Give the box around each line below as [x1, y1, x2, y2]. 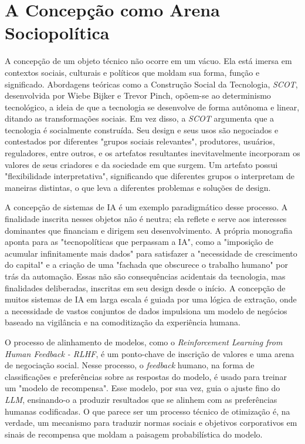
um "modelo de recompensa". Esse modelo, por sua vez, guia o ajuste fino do [5, 382, 280, 394]
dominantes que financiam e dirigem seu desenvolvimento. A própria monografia [5, 224, 293, 236]
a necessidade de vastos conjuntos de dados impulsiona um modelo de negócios [5, 304, 287, 317]
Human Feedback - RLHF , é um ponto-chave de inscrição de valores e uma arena [5, 347, 294, 359]
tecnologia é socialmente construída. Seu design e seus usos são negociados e [5, 123, 279, 136]
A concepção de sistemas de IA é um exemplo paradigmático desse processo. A [5, 201, 288, 213]
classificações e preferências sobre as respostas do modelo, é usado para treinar [5, 370, 287, 382]
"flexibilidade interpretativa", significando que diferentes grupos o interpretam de [5, 170, 294, 182]
